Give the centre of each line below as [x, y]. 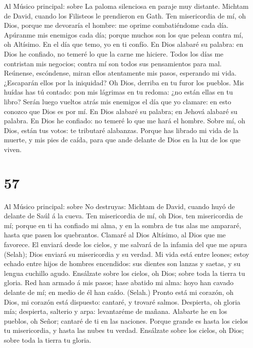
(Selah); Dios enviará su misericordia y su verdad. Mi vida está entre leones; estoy [127, 254]
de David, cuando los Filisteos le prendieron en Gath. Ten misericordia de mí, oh [125, 15]
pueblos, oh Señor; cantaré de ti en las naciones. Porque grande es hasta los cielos [126, 320]
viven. [13, 149]
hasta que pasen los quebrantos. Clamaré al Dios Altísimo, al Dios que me [115, 235]
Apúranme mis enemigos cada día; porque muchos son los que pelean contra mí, [124, 34]
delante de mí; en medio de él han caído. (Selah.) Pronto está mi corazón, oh [119, 292]
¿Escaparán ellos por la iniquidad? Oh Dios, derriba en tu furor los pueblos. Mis [124, 82]
